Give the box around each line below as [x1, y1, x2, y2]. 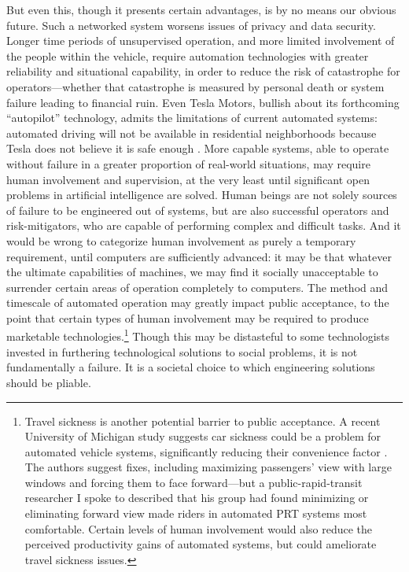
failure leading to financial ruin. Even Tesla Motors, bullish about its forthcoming [6, 94, 400, 110]
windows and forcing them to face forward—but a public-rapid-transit [24, 474, 363, 490]
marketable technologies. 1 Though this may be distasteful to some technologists [6, 326, 390, 345]
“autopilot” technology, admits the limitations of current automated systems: [6, 109, 378, 126]
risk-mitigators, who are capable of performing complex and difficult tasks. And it [6, 217, 401, 234]
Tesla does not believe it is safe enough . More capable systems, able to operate [6, 140, 389, 157]
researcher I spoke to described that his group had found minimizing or [24, 489, 369, 506]
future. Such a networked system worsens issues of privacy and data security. [6, 17, 376, 33]
